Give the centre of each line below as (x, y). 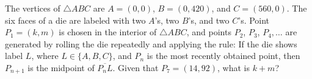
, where (45, 56)
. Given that (136, 67)
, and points (209, 32)
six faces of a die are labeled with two (75, 20)
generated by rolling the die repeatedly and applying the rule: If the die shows (151, 43)
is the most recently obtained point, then (223, 56)
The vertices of (33, 8)
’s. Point (254, 20)
